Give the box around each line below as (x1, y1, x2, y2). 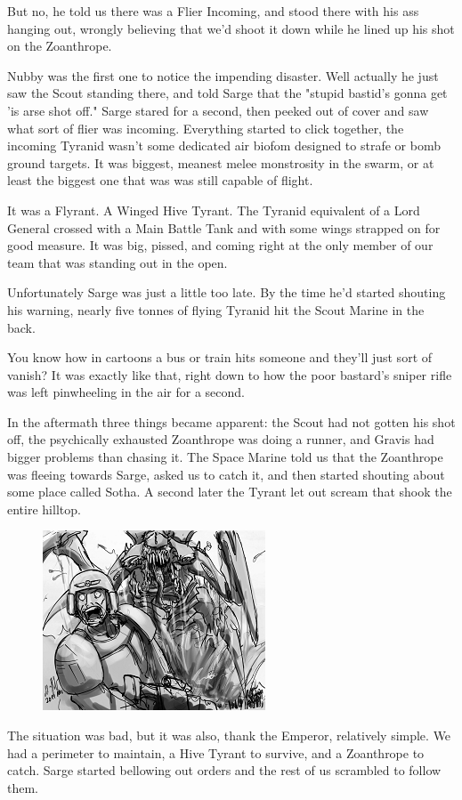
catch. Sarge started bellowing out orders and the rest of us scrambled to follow (7, 761, 442, 780)
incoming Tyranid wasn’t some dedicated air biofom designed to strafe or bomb (7, 136, 441, 155)
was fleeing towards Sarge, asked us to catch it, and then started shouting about (7, 465, 445, 483)
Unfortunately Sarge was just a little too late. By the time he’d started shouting (7, 283, 446, 302)
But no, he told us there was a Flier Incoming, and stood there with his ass (7, 2, 419, 20)
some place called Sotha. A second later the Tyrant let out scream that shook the (7, 482, 452, 501)
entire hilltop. (7, 499, 81, 518)
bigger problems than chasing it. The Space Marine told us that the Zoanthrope (7, 448, 443, 466)
